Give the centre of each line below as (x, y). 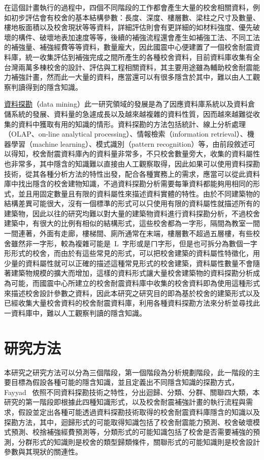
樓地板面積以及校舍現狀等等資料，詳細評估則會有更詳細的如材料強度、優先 (128, 27)
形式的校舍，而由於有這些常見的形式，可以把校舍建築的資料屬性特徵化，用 (135, 253)
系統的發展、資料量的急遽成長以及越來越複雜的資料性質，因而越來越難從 (132, 113)
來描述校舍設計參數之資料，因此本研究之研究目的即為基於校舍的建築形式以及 (132, 293)
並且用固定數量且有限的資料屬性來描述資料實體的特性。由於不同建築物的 (139, 193)
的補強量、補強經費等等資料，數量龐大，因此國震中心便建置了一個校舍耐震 (128, 47)
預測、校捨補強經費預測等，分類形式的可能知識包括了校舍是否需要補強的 (132, 432)
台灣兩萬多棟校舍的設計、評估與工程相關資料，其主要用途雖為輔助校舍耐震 (128, 67)
